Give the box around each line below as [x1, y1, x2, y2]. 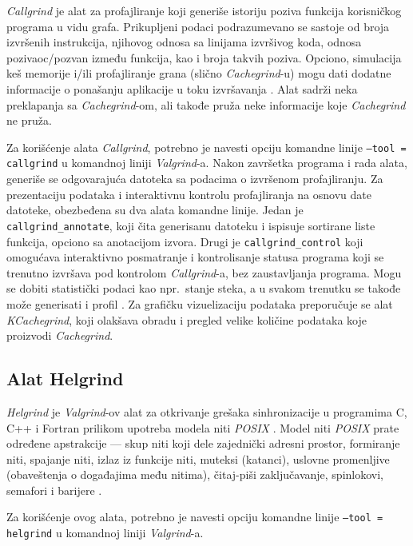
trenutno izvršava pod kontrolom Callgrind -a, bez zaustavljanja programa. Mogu [6, 264, 402, 281]
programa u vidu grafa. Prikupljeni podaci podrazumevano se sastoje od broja [6, 18, 390, 34]
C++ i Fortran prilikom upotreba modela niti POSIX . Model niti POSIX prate [6, 419, 399, 436]
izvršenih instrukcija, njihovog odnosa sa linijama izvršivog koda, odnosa [6, 34, 362, 50]
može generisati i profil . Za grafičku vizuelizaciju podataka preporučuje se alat [6, 295, 393, 312]
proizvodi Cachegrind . [6, 327, 113, 344]
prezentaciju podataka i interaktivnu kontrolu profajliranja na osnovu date [6, 185, 371, 202]
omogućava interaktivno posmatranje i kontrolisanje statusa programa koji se [6, 249, 384, 265]
